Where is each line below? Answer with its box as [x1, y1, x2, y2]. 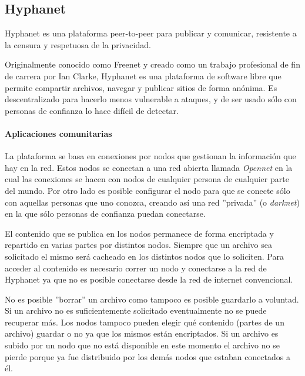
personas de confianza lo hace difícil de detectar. [5, 104, 179, 116]
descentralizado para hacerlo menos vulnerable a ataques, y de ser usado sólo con [5, 93, 297, 105]
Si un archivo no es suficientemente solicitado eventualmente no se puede [5, 304, 267, 317]
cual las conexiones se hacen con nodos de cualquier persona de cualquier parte [5, 173, 289, 185]
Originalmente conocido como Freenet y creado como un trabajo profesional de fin [5, 58, 300, 70]
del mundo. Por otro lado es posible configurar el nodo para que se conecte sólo [5, 184, 290, 196]
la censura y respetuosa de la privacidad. [5, 38, 151, 51]
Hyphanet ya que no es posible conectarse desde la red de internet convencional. [5, 273, 293, 286]
